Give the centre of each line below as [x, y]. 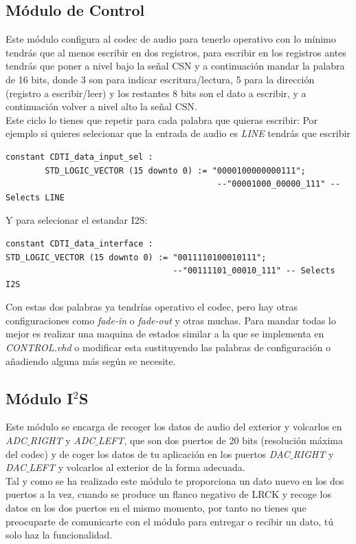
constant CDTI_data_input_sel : [79, 157]
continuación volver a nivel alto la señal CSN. [101, 106]
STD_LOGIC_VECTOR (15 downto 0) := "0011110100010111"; [136, 257]
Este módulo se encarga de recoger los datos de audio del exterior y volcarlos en [174, 427]
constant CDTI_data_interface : [79, 243]
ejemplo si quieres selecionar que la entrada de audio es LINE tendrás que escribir [178, 133]
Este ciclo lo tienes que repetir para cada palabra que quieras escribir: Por [162, 119]
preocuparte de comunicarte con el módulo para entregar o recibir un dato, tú [170, 521]
